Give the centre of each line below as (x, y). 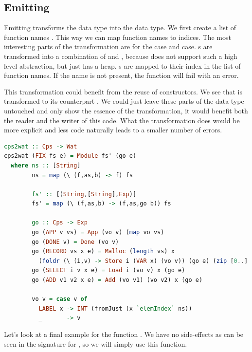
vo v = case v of (60, 299)
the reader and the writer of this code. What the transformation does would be (122, 120)
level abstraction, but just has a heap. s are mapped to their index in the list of (122, 65)
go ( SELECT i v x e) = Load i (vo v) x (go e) (108, 270)
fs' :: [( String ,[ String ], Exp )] (84, 194)
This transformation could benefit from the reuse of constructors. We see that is (123, 91)
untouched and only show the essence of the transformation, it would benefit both (126, 110)
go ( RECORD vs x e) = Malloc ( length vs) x (103, 251)
